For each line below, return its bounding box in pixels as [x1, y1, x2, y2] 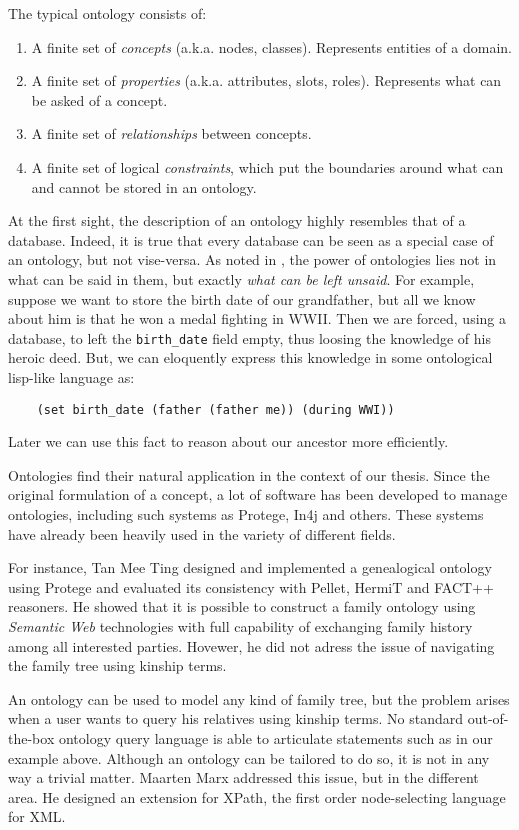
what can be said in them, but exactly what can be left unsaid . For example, [8, 268, 475, 289]
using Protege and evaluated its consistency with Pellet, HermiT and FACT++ [8, 576, 494, 597]
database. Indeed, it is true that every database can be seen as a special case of [8, 229, 494, 250]
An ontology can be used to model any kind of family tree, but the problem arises [8, 688, 510, 709]
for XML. [8, 806, 66, 827]
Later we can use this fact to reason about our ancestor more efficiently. [8, 431, 449, 452]
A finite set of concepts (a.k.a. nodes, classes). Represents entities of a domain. [31, 36, 512, 57]
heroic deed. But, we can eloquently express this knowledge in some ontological [8, 347, 493, 368]
